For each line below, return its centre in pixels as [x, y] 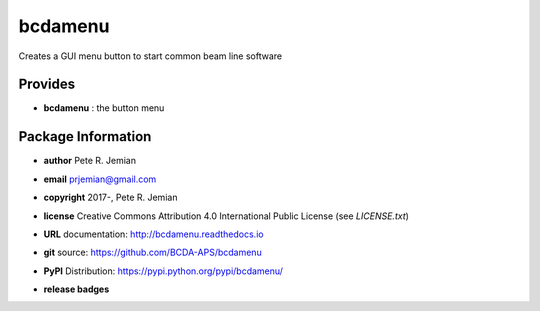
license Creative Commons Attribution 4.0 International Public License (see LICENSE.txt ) [226, 216]
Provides [46, 84]
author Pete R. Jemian [90, 161]
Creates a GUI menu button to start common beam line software [150, 56]
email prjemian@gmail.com [100, 179]
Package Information [85, 136]
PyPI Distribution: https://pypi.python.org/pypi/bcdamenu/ [163, 271]
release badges [76, 289]
